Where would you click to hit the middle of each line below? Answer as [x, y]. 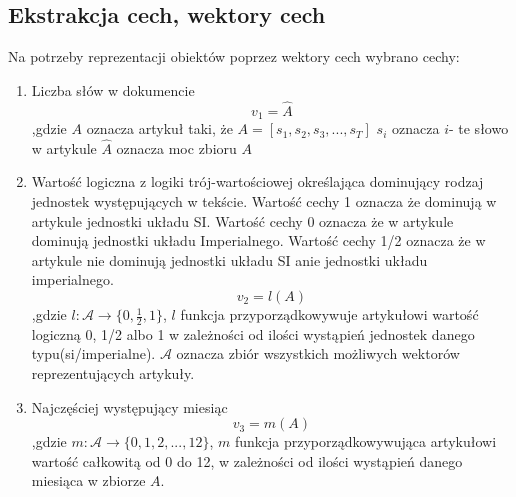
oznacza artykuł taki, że [159, 128]
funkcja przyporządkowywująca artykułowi [365, 441]
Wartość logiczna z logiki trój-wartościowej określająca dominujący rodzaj [257, 181]
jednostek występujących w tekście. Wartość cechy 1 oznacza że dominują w [264, 201]
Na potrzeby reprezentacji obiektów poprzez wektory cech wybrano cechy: [234, 56]
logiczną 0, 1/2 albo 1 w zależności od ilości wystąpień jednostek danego [253, 333]
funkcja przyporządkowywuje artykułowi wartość [329, 314]
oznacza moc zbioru [176, 147]
